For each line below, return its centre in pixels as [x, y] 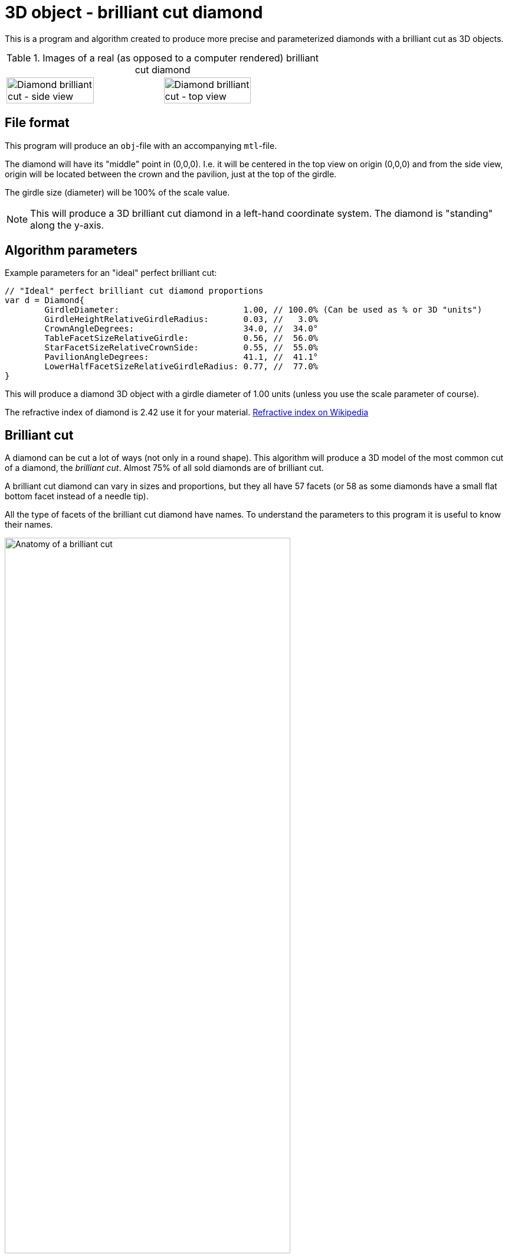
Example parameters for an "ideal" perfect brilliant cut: [111, 273]
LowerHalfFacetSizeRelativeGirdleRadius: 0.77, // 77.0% [181, 367]
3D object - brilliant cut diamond [134, 12]
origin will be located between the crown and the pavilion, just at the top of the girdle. [171, 174]
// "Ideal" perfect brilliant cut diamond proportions [134, 291]
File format [37, 123]
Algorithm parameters [71, 251]
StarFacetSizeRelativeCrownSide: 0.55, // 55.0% [181, 348]
